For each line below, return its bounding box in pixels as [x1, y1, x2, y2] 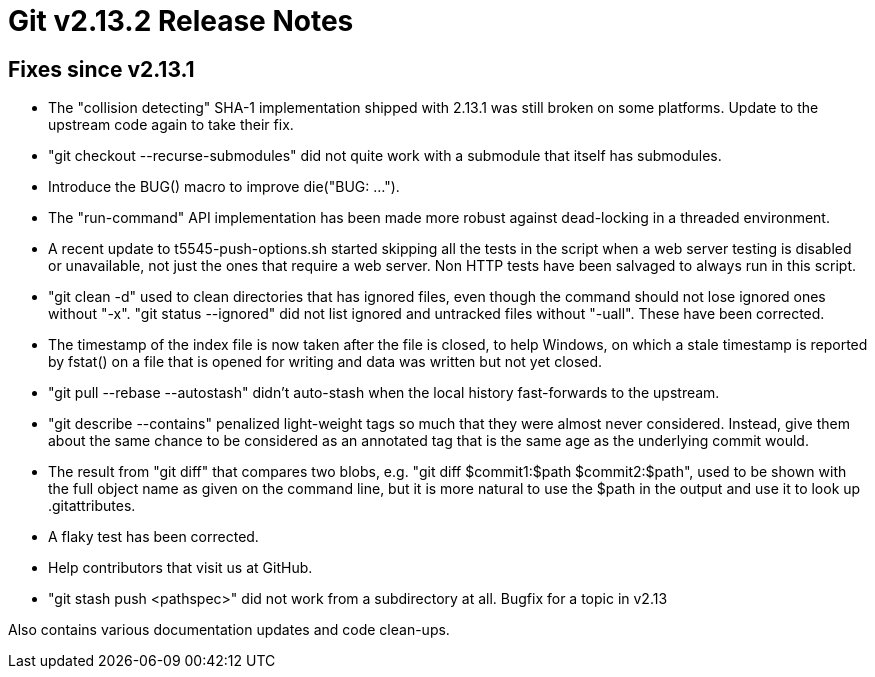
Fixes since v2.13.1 [8, 56, 195, 82]
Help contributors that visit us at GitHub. [48, 559, 313, 577]
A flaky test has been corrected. [48, 528, 259, 546]
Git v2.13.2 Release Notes [8, 4, 354, 38]
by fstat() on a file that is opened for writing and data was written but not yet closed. [48, 353, 603, 371]
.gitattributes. [48, 497, 136, 515]
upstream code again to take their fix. [48, 116, 294, 134]
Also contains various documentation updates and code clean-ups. [8, 621, 450, 639]
